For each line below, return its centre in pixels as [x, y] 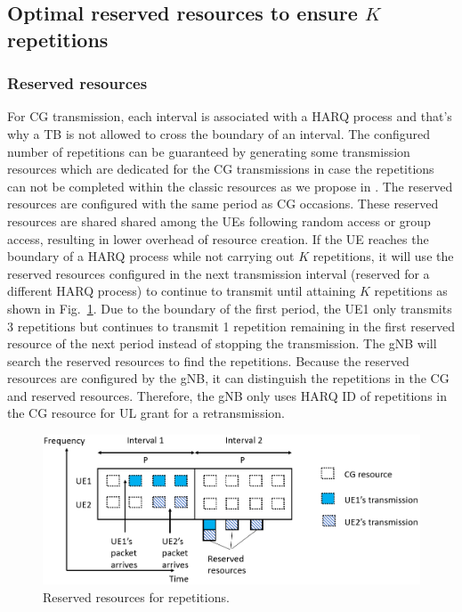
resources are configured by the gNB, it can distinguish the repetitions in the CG [228, 378]
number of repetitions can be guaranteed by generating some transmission [209, 151]
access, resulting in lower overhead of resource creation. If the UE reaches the [218, 238]
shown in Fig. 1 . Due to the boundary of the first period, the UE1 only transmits [230, 308]
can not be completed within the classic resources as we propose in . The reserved [230, 186]
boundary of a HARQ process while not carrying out [151, 256]
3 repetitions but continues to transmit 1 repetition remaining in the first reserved [231, 326]
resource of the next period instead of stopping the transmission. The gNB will [222, 343]
